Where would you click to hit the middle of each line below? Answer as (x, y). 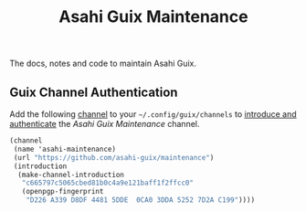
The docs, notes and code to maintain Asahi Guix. (103, 64)
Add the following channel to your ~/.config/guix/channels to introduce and (153, 114)
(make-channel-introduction (71, 175)
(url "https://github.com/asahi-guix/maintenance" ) (114, 157)
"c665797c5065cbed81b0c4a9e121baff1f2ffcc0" (108, 183)
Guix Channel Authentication (94, 92)
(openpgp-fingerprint (63, 192)
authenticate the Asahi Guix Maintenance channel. (105, 124)
